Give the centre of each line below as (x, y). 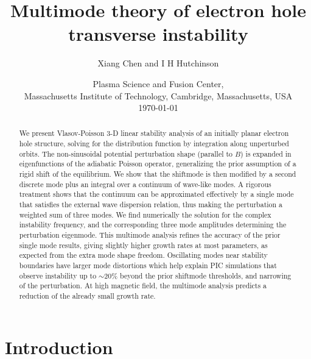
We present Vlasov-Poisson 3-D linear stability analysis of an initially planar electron (154, 133)
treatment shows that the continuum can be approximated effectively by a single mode (156, 194)
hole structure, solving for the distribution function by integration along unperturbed (154, 144)
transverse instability (158, 34)
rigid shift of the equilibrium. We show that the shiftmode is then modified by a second (158, 174)
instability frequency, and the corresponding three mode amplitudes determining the (153, 225)
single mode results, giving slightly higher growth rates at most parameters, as (143, 245)
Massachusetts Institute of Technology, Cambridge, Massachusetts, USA (158, 95)
